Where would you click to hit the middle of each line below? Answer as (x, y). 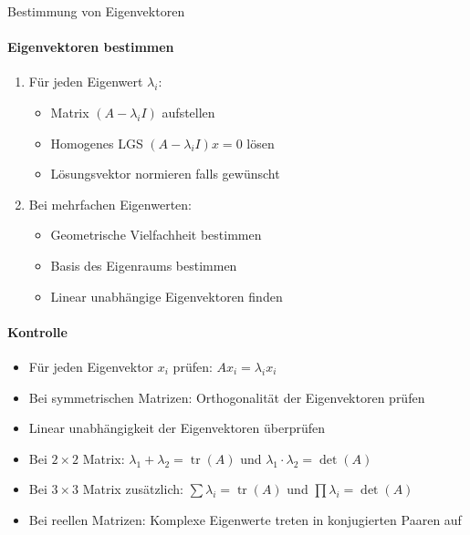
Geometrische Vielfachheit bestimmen (156, 235)
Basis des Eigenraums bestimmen (144, 265)
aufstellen (188, 112)
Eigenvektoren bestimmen (91, 47)
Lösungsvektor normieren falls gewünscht (165, 174)
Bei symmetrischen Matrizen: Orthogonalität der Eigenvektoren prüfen (227, 397)
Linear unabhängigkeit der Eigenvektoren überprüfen (177, 428)
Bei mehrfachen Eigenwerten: (110, 204)
